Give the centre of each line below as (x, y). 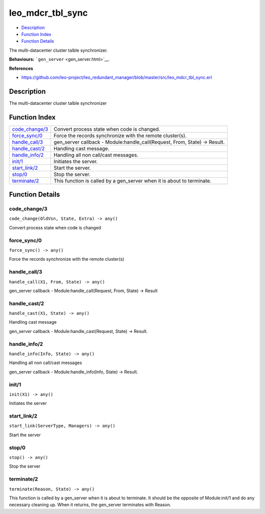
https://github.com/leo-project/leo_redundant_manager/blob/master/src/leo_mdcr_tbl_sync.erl (117, 77)
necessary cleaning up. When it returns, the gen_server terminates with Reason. (90, 505)
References (21, 68)
